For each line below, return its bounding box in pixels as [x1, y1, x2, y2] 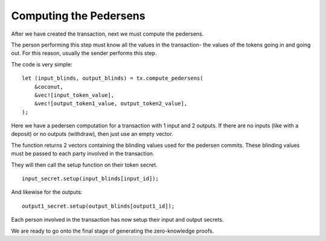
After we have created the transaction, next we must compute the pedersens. [11, 30, 204, 37]
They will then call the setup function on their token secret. [11, 161, 158, 169]
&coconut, [34, 83, 63, 90]
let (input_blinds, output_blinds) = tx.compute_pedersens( [22, 75, 203, 82]
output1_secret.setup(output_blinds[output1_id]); [22, 202, 175, 210]
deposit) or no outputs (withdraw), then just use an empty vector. [11, 130, 173, 138]
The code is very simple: [11, 60, 72, 68]
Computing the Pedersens [11, 9, 145, 22]
